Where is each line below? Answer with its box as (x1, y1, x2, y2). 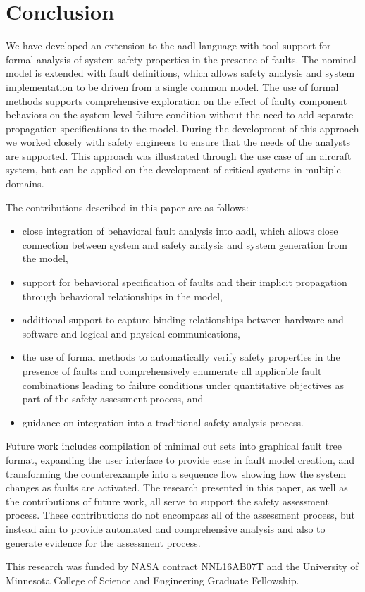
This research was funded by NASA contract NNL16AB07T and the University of (6, 559, 359, 574)
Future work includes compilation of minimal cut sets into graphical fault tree (6, 438, 342, 453)
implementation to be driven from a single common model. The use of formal (6, 79, 339, 94)
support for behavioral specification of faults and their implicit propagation (22, 275, 347, 290)
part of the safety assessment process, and (22, 391, 204, 406)
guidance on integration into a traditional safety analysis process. (22, 414, 304, 429)
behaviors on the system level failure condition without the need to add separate (6, 107, 354, 122)
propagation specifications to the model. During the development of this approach (6, 121, 359, 135)
